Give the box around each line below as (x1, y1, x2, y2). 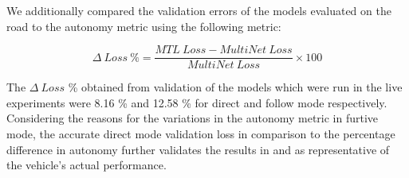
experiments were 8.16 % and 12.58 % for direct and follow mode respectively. (6, 94, 387, 110)
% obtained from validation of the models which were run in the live (68, 79, 403, 95)
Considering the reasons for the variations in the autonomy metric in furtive (6, 110, 379, 126)
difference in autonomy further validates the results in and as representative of (6, 141, 390, 157)
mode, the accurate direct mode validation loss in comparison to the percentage (6, 126, 395, 142)
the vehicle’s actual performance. (6, 157, 167, 173)
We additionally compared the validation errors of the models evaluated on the (6, 2, 391, 18)
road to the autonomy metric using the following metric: (6, 17, 281, 34)
